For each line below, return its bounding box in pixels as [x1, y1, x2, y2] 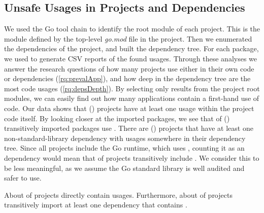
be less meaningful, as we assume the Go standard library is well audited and [4, 162, 245, 173]
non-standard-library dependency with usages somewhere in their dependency [4, 132, 246, 143]
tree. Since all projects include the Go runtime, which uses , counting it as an [4, 143, 245, 153]
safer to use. [4, 172, 42, 183]
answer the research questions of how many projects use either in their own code [4, 63, 254, 74]
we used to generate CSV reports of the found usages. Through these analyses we [4, 53, 257, 63]
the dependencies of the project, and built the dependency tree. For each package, [4, 43, 259, 54]
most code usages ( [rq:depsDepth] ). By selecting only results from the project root [4, 83, 260, 93]
